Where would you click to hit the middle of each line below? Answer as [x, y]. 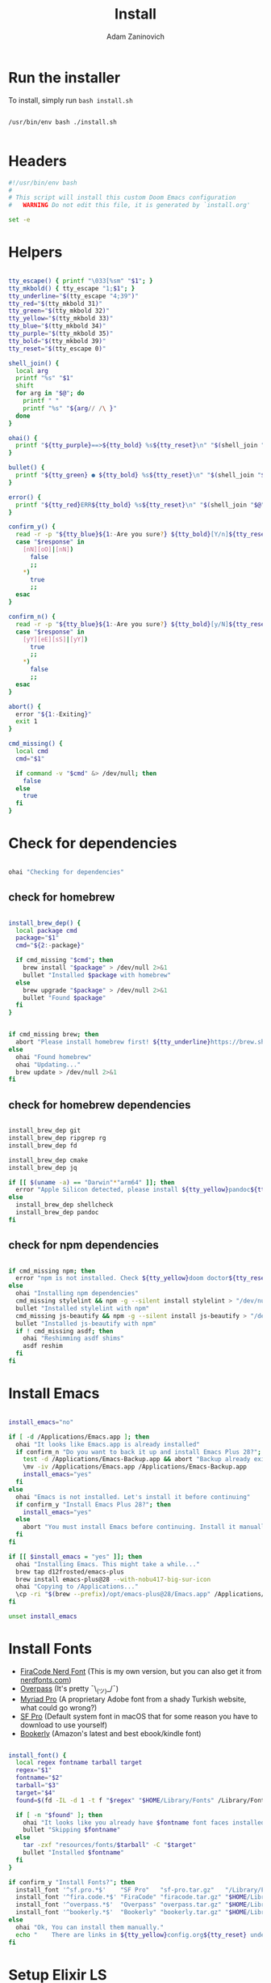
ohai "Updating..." [48, 1065]
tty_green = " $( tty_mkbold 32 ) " [59, 311]
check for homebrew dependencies [100, 1105]
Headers [38, 161]
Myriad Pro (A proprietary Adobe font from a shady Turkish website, [133, 1699]
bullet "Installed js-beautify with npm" [86, 1324]
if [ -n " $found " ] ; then [59, 1815]
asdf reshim [43, 1346]
